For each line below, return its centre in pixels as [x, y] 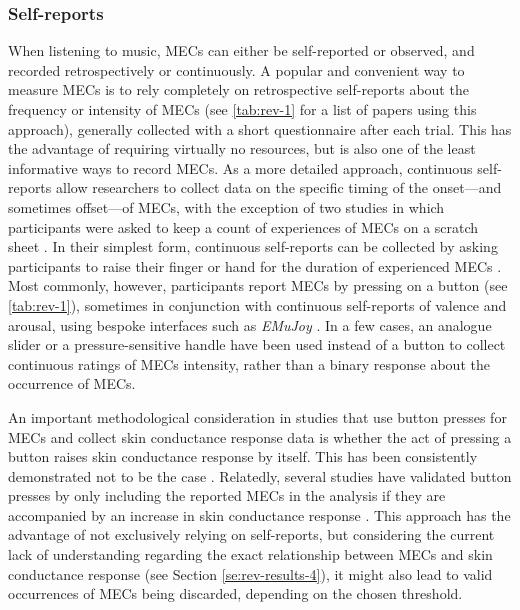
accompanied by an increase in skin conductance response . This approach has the [259, 514]
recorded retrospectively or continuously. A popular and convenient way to [236, 69]
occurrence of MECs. [72, 383]
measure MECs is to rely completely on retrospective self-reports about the [238, 89]
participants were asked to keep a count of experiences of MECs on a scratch [243, 226]
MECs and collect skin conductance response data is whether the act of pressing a [260, 436]
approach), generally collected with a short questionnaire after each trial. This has [260, 128]
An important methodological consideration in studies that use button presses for [257, 416]
